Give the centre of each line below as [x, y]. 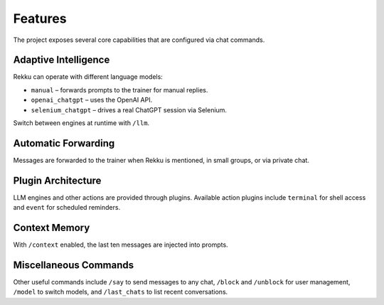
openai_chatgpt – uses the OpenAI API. [92, 100]
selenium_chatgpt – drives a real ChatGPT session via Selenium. [129, 109]
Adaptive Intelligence [62, 60]
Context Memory [52, 228]
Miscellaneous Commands [74, 265]
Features [40, 18]
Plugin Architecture [57, 180]
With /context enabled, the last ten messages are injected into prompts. [121, 245]
